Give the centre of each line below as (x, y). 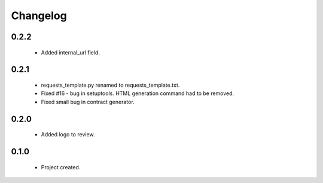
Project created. (61, 167)
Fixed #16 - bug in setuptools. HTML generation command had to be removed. (138, 93)
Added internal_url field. (70, 52)
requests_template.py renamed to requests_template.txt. (110, 85)
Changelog (39, 16)
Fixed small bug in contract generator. (88, 102)
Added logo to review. (68, 135)
